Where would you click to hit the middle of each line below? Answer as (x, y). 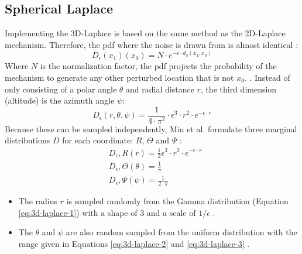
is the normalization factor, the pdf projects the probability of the (158, 66)
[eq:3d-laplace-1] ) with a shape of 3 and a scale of (107, 212)
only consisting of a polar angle (61, 89)
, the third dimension (238, 89)
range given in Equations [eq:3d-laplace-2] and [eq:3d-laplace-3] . (134, 243)
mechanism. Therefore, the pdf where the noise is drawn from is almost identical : (152, 44)
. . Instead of (267, 77)
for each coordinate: (98, 140)
